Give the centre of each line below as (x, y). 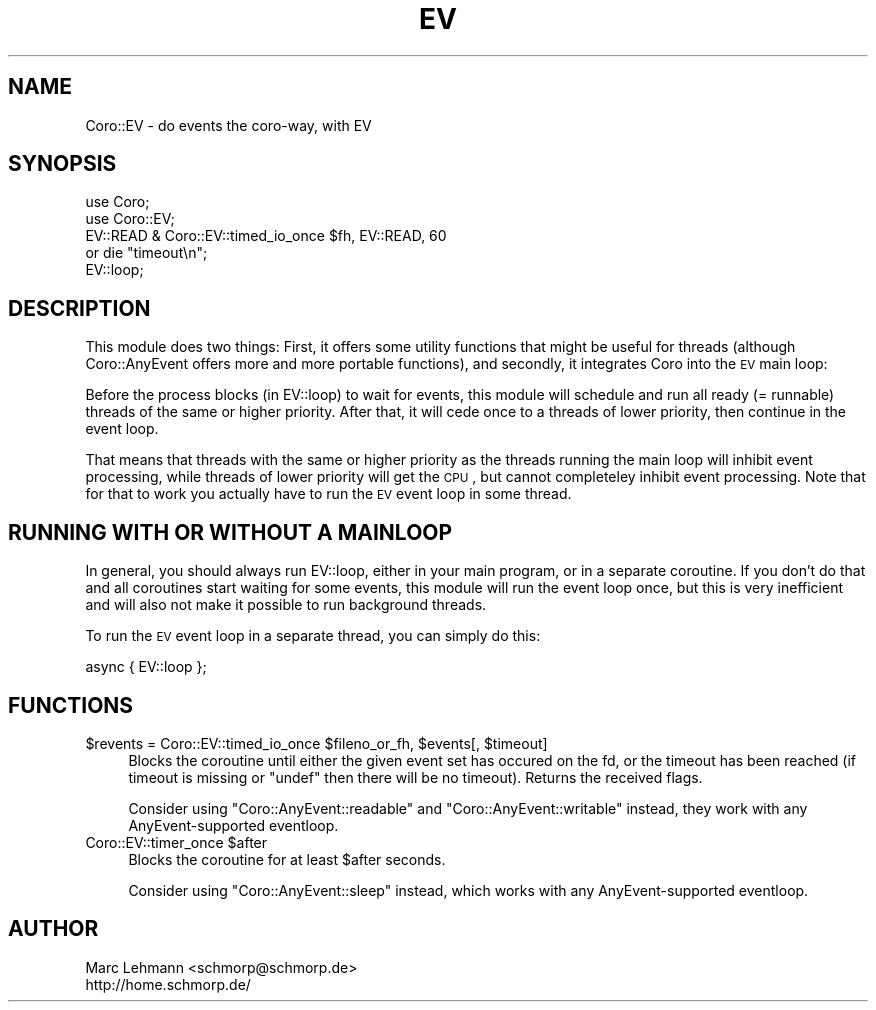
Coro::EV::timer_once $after (176, 842)
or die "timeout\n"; (146, 253)
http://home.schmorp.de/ (168, 984)
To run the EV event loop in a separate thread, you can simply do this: (313, 636)
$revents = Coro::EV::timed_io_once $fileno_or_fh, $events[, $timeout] (316, 743)
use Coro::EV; (130, 219)
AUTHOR (53, 929)
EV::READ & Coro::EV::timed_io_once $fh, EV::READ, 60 (266, 236)
